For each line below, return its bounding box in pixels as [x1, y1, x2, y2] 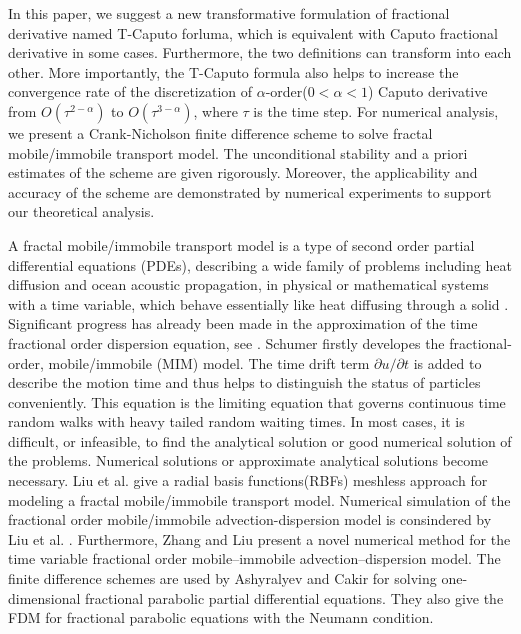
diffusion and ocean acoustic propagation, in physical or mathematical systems [8, 274, 489, 295]
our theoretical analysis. [8, 201, 155, 222]
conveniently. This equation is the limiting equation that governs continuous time [8, 391, 506, 412]
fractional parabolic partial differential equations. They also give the [85, 587, 504, 608]
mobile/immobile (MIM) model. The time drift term [48, 352, 370, 373]
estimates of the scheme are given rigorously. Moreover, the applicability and [8, 162, 478, 183]
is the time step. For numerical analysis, [253, 100, 499, 121]
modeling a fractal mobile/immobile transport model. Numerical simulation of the [8, 489, 511, 510]
